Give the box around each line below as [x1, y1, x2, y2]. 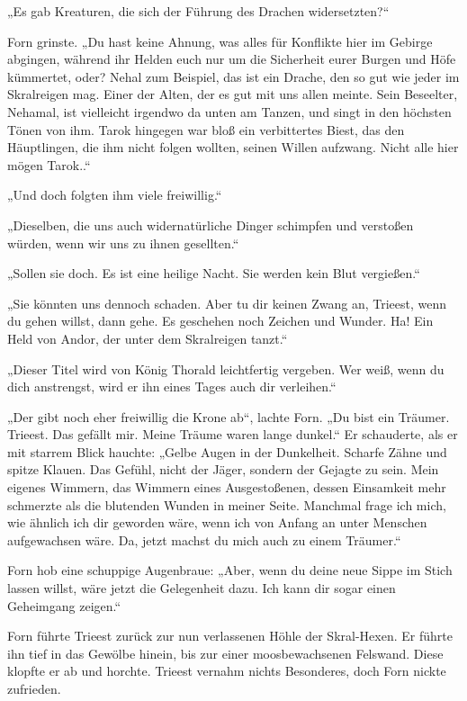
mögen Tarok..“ [7, 155, 91, 174]
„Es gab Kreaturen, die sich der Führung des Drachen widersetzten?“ [7, 2, 390, 20]
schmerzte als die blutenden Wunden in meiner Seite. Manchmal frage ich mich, [7, 495, 446, 514]
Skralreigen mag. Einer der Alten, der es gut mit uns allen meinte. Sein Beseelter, [7, 85, 458, 103]
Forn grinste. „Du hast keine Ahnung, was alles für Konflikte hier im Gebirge [7, 31, 433, 50]
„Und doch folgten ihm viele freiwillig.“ [7, 185, 222, 204]
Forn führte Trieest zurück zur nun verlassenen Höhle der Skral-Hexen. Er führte [7, 626, 453, 645]
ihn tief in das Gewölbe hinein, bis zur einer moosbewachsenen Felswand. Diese [7, 643, 444, 662]
